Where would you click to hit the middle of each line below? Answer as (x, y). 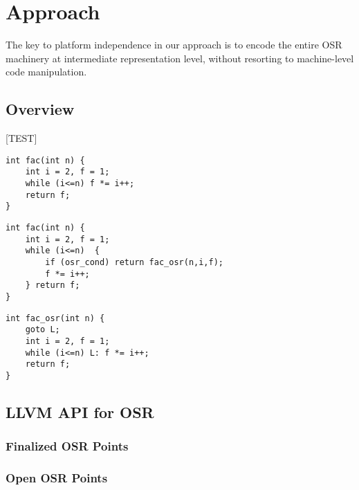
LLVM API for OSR (80, 411)
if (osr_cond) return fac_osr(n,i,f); (134, 262)
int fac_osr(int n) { (55, 318)
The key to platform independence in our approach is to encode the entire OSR (174, 45)
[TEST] (21, 138)
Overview (40, 109)
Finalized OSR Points (67, 446)
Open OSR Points (57, 478)
